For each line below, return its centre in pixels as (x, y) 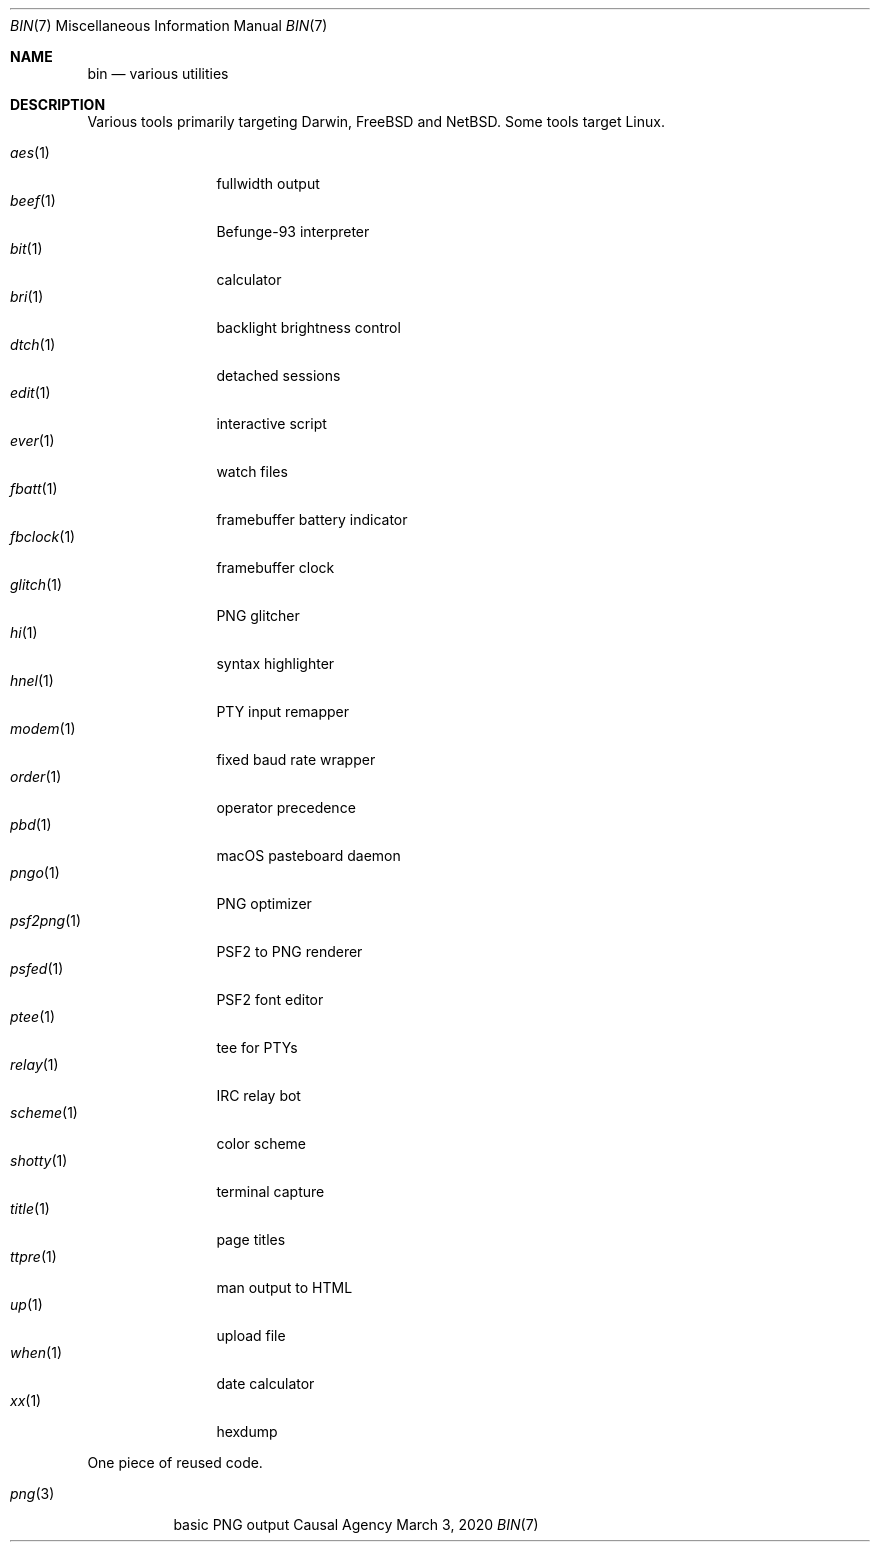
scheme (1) (44, 1112)
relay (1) (34, 1064)
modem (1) (43, 728)
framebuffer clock (275, 567)
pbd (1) (31, 824)
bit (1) (26, 248)
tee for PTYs (257, 1047)
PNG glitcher (258, 615)
